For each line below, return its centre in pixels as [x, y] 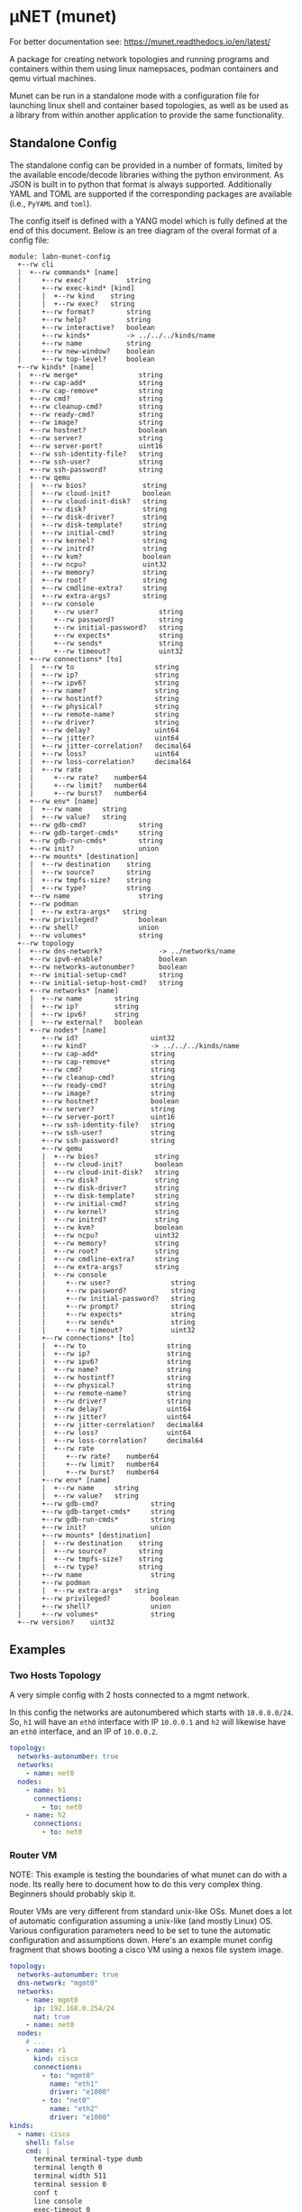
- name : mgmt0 [52, 2000]
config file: [29, 240]
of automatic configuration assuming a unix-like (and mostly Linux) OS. [141, 1921]
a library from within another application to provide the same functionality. [146, 115]
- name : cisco [44, 2134]
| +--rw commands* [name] [68, 272]
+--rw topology [46, 943]
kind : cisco [55, 2059]
